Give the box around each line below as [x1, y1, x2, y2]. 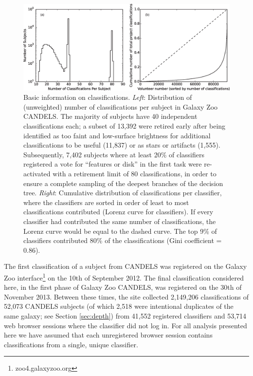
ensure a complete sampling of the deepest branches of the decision [23, 178, 223, 188]
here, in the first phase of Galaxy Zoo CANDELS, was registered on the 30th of [4, 282, 242, 292]
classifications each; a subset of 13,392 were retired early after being [23, 121, 226, 131]
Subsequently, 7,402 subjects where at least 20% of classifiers [23, 149, 204, 159]
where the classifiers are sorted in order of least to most [23, 197, 189, 207]
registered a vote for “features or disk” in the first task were [23, 159, 202, 169]
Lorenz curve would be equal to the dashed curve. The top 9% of [23, 226, 217, 236]
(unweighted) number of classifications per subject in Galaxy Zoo [23, 101, 218, 112]
